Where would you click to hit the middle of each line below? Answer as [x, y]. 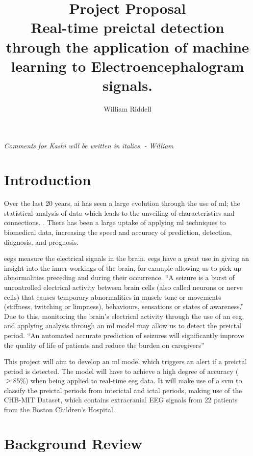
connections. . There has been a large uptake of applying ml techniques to [115, 222]
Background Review [73, 443]
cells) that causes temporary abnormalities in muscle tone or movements [113, 297]
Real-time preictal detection [127, 27]
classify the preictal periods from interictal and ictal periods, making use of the [123, 390]
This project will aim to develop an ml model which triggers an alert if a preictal [126, 361]
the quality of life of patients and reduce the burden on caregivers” [104, 345]
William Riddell [127, 108]
